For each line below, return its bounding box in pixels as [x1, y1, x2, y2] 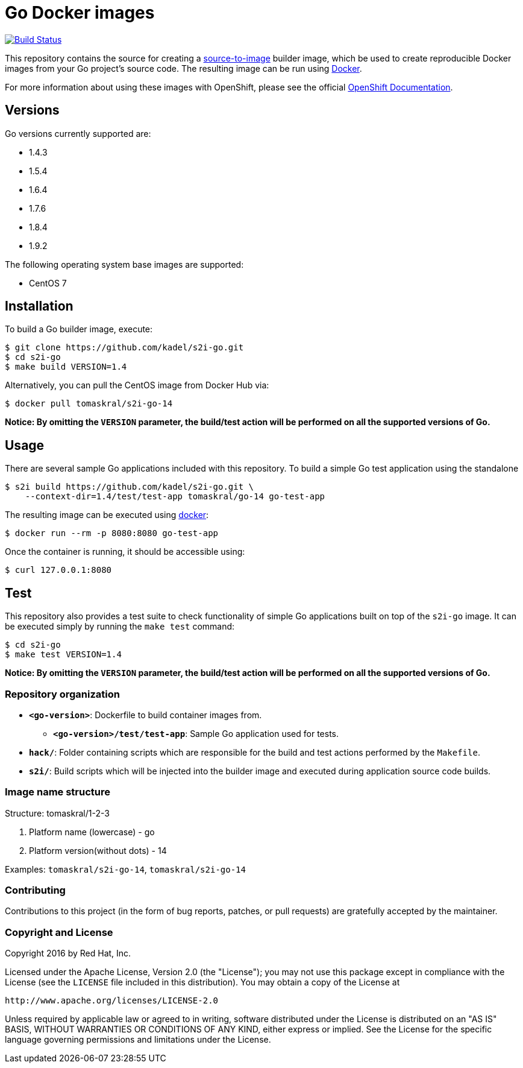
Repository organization [5, 687, 120, 700]
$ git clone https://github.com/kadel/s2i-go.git [5, 343, 244, 353]
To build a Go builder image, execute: [5, 324, 153, 335]
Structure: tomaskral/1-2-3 [5, 807, 110, 818]
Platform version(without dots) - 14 [29, 845, 167, 856]
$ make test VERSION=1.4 [5, 649, 122, 660]
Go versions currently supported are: [5, 128, 151, 139]
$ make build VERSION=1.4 [5, 362, 127, 372]
